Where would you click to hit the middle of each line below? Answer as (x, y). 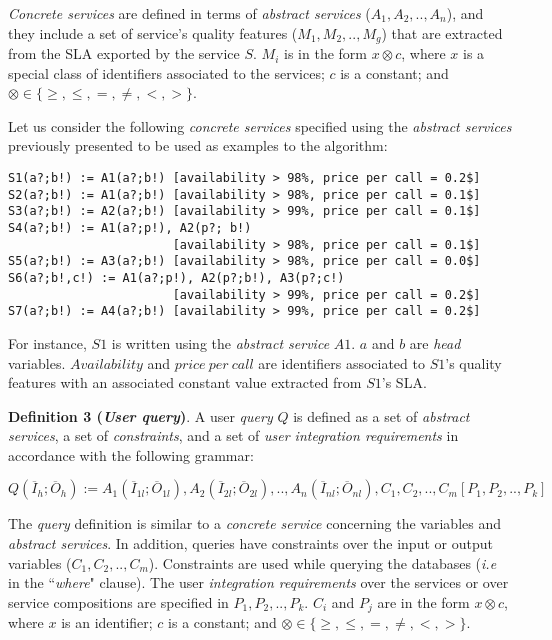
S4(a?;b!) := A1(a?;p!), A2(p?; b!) (130, 227)
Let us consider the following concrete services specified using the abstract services (260, 125)
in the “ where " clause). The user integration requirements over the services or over (258, 582)
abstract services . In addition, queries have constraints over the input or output (250, 543)
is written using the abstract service (220, 342)
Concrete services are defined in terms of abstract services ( (189, 13)
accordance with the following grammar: (131, 454)
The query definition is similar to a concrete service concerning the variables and (254, 523)
